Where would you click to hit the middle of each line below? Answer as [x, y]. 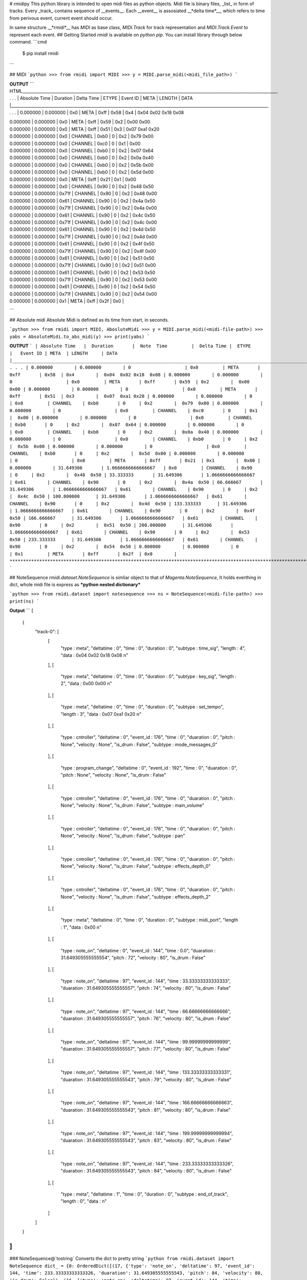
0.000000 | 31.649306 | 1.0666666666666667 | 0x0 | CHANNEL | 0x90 [131, 468]
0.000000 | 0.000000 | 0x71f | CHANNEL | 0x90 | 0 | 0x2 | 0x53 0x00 [83, 280]
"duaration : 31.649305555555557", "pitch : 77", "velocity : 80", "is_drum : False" [146, 1049]
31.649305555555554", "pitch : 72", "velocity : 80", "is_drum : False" [133, 957]
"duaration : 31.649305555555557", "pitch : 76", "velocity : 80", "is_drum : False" [146, 1018]
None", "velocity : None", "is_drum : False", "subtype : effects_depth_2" [136, 897]
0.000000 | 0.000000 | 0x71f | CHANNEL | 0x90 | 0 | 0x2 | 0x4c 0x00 [83, 222]
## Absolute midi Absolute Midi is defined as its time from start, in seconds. [89, 320]
